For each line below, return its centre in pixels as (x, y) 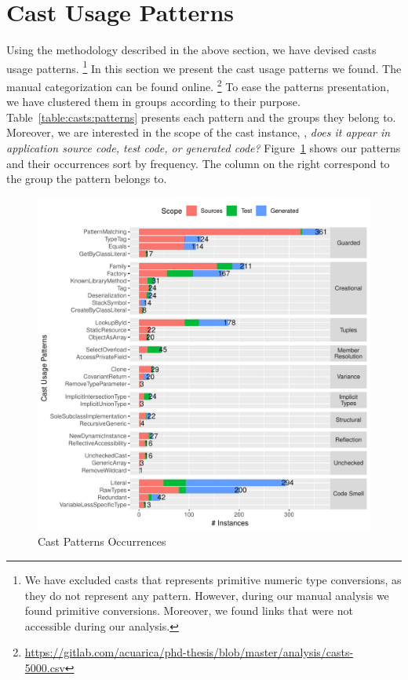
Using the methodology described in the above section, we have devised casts (191, 50)
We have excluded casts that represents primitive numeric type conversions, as (213, 579)
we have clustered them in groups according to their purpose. (153, 102)
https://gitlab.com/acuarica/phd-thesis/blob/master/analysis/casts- (189, 652)
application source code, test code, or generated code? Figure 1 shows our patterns (204, 148)
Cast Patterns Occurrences (102, 541)
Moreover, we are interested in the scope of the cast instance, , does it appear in (199, 132)
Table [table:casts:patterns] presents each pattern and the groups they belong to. (201, 117)
